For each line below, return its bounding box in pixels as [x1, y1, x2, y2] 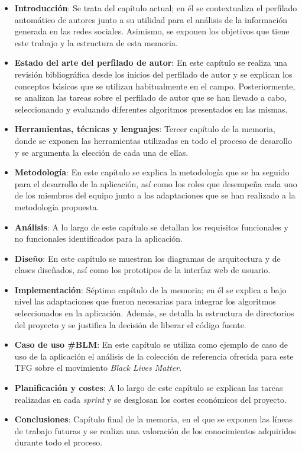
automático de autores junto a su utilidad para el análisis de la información [14, 13, 288, 25]
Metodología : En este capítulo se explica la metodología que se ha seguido [14, 166, 290, 178]
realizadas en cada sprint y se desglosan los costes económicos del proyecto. [14, 393, 287, 405]
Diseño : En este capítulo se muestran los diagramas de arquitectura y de [14, 252, 281, 264]
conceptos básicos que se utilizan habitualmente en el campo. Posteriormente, [14, 79, 295, 92]
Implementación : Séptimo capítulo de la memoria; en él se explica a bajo [14, 283, 287, 296]
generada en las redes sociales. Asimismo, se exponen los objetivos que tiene [14, 25, 290, 37]
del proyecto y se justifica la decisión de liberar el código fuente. [14, 318, 246, 331]
